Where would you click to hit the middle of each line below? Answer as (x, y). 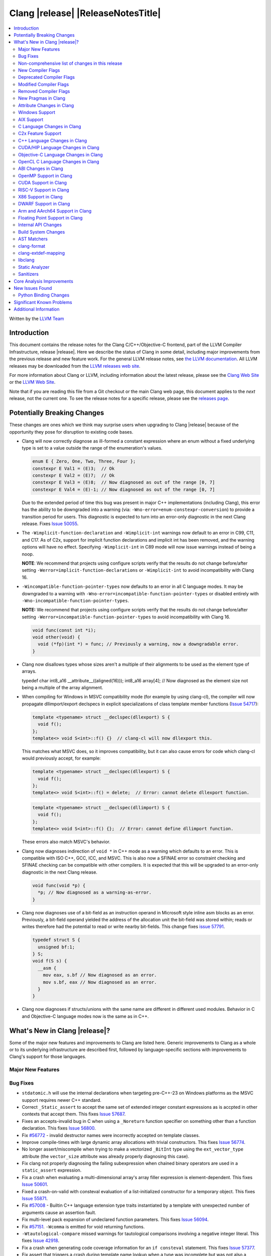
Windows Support (37, 113)
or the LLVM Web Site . (32, 382)
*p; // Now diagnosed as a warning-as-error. (95, 893)
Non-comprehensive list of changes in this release (70, 63)
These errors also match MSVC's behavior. (66, 842)
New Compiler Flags (39, 70)
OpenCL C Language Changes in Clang (59, 161)
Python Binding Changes (44, 295)
